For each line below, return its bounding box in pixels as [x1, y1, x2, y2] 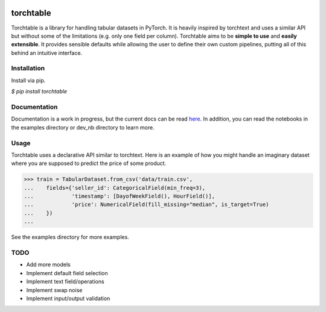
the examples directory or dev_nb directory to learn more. [11, 123, 155, 131]
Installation [11, 64, 45, 72]
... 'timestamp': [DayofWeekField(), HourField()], [24, 193, 216, 200]
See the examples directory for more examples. [11, 234, 129, 241]
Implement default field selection [26, 269, 108, 276]
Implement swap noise [26, 286, 83, 293]
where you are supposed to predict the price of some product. [11, 160, 167, 167]
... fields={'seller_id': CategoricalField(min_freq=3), [24, 184, 206, 191]
